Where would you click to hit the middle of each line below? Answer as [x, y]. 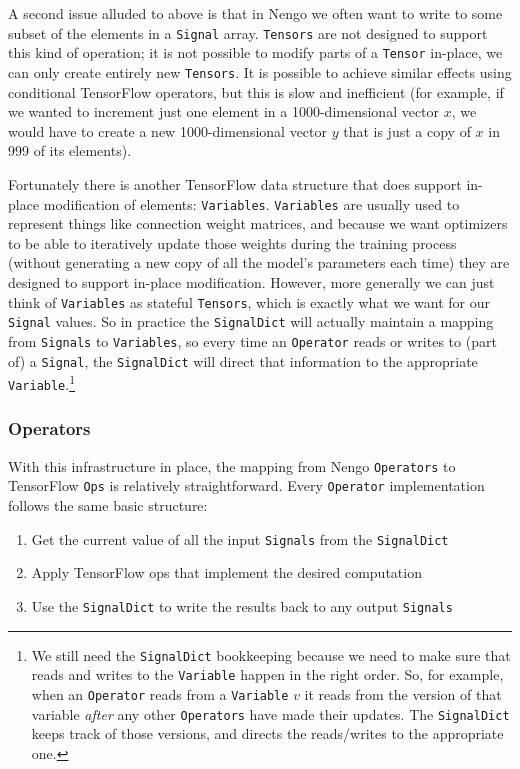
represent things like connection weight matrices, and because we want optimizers [258, 223]
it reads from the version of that [403, 693]
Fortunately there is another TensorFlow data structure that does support [235, 183]
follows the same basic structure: [108, 505]
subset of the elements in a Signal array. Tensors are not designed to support [248, 32]
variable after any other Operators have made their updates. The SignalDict [270, 713]
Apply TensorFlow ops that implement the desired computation [226, 572]
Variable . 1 [42, 382]
